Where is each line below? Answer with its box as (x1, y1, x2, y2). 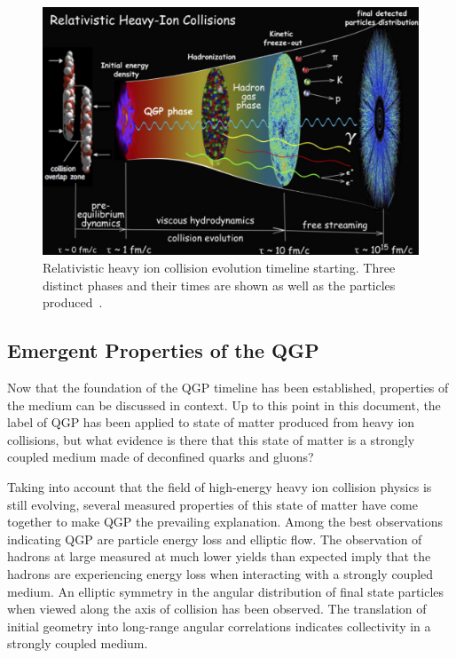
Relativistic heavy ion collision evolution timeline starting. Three (43, 258, 396, 277)
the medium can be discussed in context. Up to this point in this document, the (7, 395, 441, 414)
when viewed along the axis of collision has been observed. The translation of (7, 599, 427, 618)
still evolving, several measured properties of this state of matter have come (7, 495, 418, 513)
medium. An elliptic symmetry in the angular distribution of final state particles (7, 582, 444, 600)
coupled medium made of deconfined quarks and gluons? (7, 448, 314, 466)
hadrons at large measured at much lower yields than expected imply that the (7, 547, 431, 566)
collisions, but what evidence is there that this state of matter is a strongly (7, 430, 415, 448)
